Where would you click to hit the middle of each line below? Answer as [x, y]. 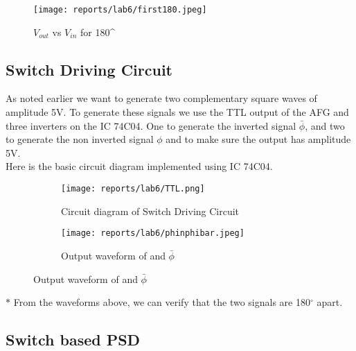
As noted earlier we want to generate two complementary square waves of [161, 98]
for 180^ [98, 32]
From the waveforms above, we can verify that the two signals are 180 [162, 302]
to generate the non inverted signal [80, 139]
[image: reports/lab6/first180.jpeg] [120, 10]
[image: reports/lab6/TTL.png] [133, 189]
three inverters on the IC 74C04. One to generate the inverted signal [151, 125]
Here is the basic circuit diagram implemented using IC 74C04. [139, 166]
